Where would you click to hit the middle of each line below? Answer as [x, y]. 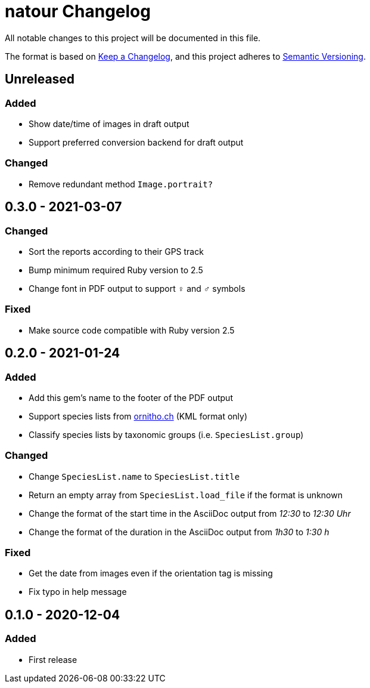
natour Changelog [78, 11]
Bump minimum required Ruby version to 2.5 [116, 270]
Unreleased [40, 79]
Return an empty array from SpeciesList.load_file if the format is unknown [186, 495]
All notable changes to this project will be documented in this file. [133, 38]
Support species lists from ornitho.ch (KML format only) [138, 416]
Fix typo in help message [78, 592]
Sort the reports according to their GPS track [116, 251]
